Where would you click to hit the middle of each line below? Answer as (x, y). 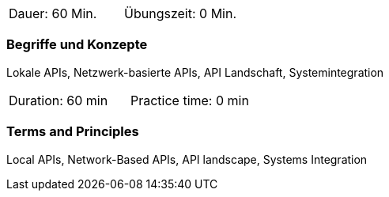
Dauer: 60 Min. (53, 13)
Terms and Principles (73, 132)
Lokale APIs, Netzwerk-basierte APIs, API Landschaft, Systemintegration (195, 72)
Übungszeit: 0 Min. (181, 13)
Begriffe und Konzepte (77, 45)
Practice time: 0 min (189, 100)
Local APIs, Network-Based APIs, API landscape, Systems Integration (187, 159)
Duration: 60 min (59, 100)
